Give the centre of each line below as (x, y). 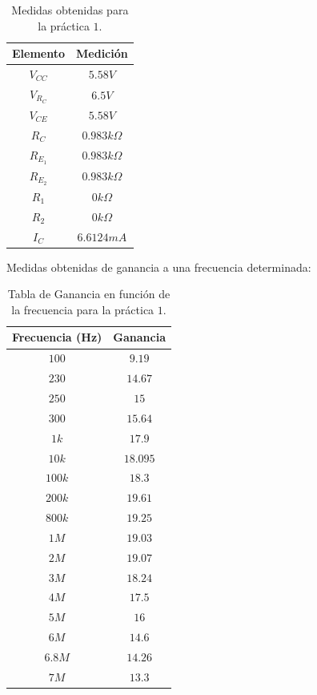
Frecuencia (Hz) (57, 337)
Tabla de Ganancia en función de (89, 294)
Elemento (39, 53)
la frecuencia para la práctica (83, 309)
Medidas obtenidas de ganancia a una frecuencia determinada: (159, 267)
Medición (102, 53)
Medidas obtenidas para (70, 10)
